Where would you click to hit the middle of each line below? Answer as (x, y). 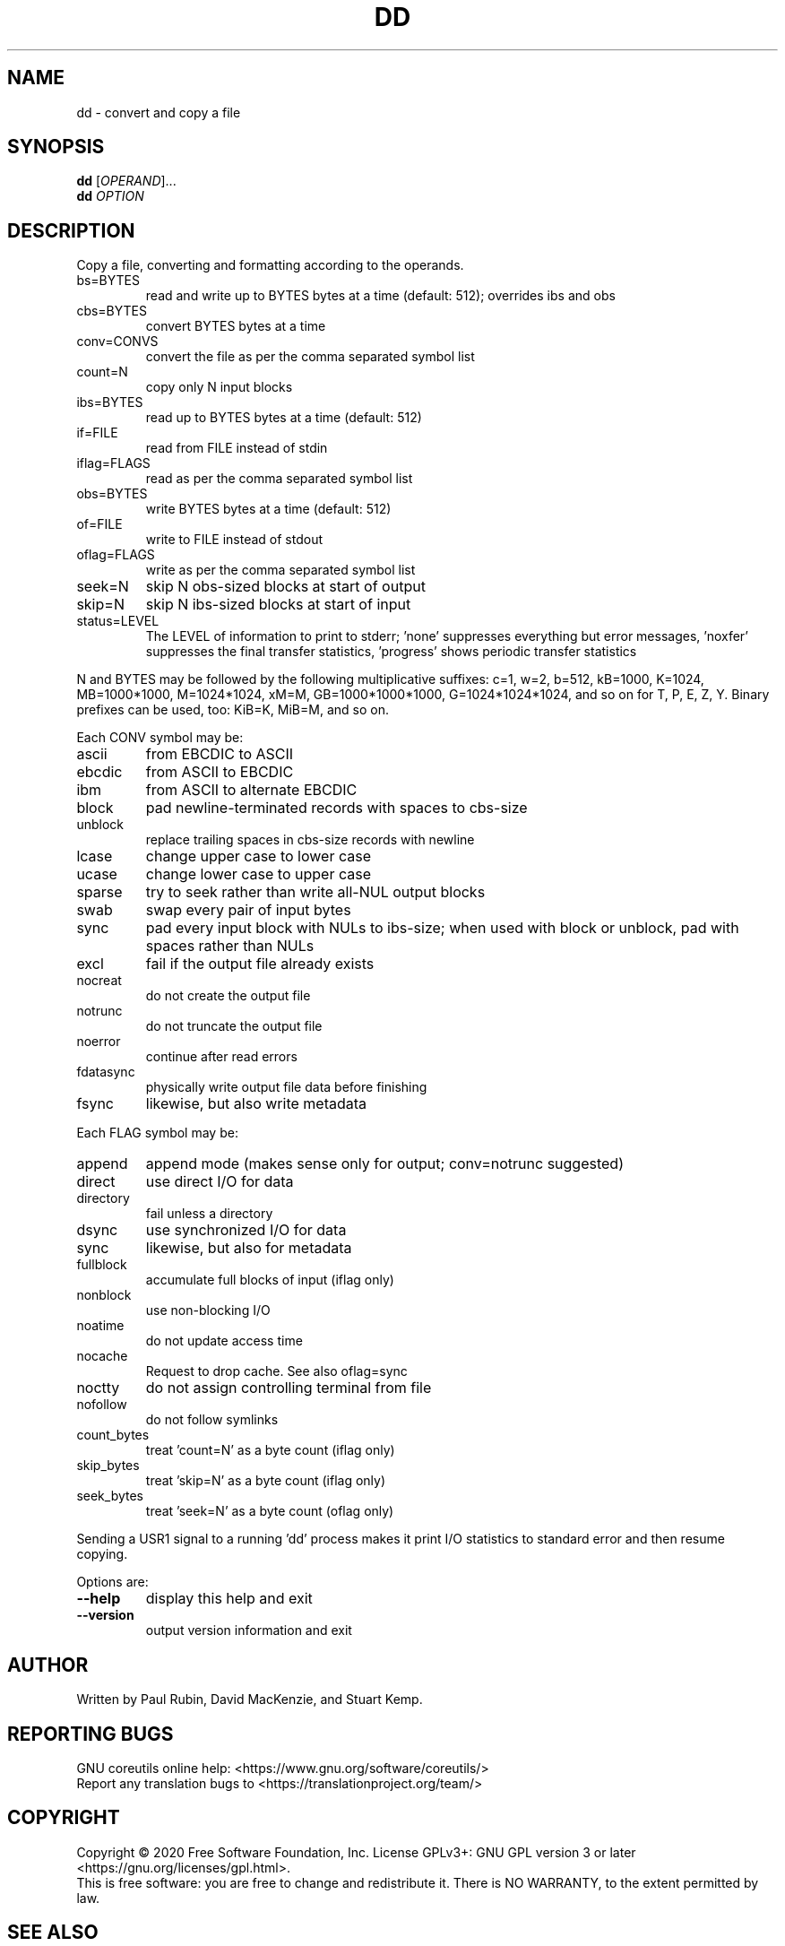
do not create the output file (228, 996)
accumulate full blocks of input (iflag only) (270, 1280)
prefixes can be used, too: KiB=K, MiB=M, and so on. (233, 710)
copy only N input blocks (219, 387)
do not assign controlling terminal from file (289, 1388)
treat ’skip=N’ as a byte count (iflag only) (266, 1481)
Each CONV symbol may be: (160, 738)
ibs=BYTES (110, 402)
